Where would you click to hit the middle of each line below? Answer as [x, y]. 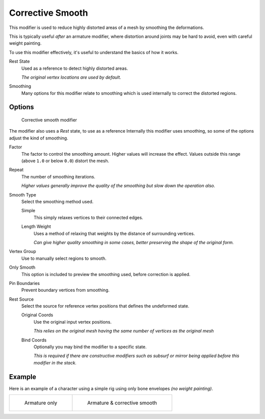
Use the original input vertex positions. [73, 322]
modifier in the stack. [55, 363]
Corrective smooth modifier [49, 120]
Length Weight [36, 226]
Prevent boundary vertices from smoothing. [66, 290]
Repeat [16, 170]
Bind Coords [34, 340]
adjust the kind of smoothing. [39, 138]
